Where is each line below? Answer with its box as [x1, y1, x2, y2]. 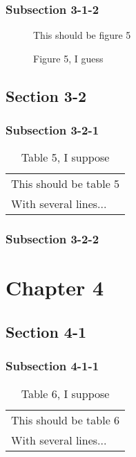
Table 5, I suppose [21, 149, 110, 166]
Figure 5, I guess [33, 51, 104, 65]
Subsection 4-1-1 [6, 357, 99, 374]
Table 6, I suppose [21, 385, 110, 402]
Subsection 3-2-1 [6, 121, 99, 139]
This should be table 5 [11, 175, 120, 192]
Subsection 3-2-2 [6, 230, 99, 248]
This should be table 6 [11, 411, 120, 428]
